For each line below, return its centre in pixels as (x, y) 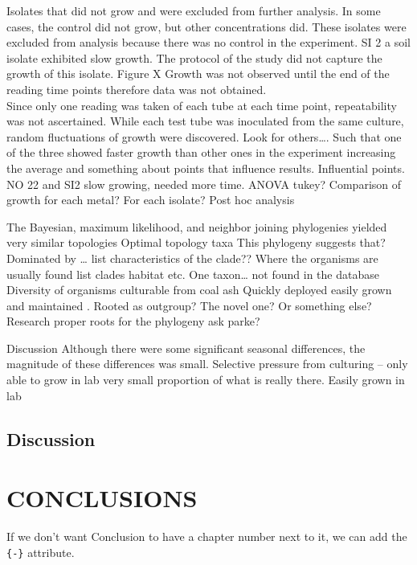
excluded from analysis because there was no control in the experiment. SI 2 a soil (208, 42)
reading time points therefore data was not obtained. (137, 89)
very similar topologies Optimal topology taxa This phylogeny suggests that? (196, 242)
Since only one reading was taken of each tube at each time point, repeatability (202, 105)
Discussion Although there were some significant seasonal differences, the (186, 348)
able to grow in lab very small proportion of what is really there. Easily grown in (206, 380)
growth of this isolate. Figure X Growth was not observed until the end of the (198, 74)
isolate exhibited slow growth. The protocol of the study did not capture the (194, 57)
